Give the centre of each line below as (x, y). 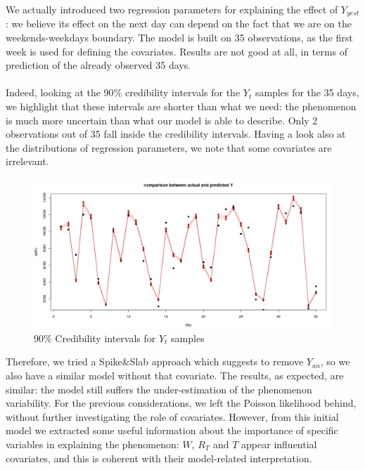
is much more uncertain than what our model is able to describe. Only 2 (162, 120)
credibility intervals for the (182, 92)
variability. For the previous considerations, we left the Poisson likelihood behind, (181, 403)
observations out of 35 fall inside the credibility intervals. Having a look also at (176, 134)
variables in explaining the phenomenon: (92, 444)
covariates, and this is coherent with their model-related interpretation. (159, 458)
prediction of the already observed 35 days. (98, 65)
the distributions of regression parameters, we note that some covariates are (169, 147)
